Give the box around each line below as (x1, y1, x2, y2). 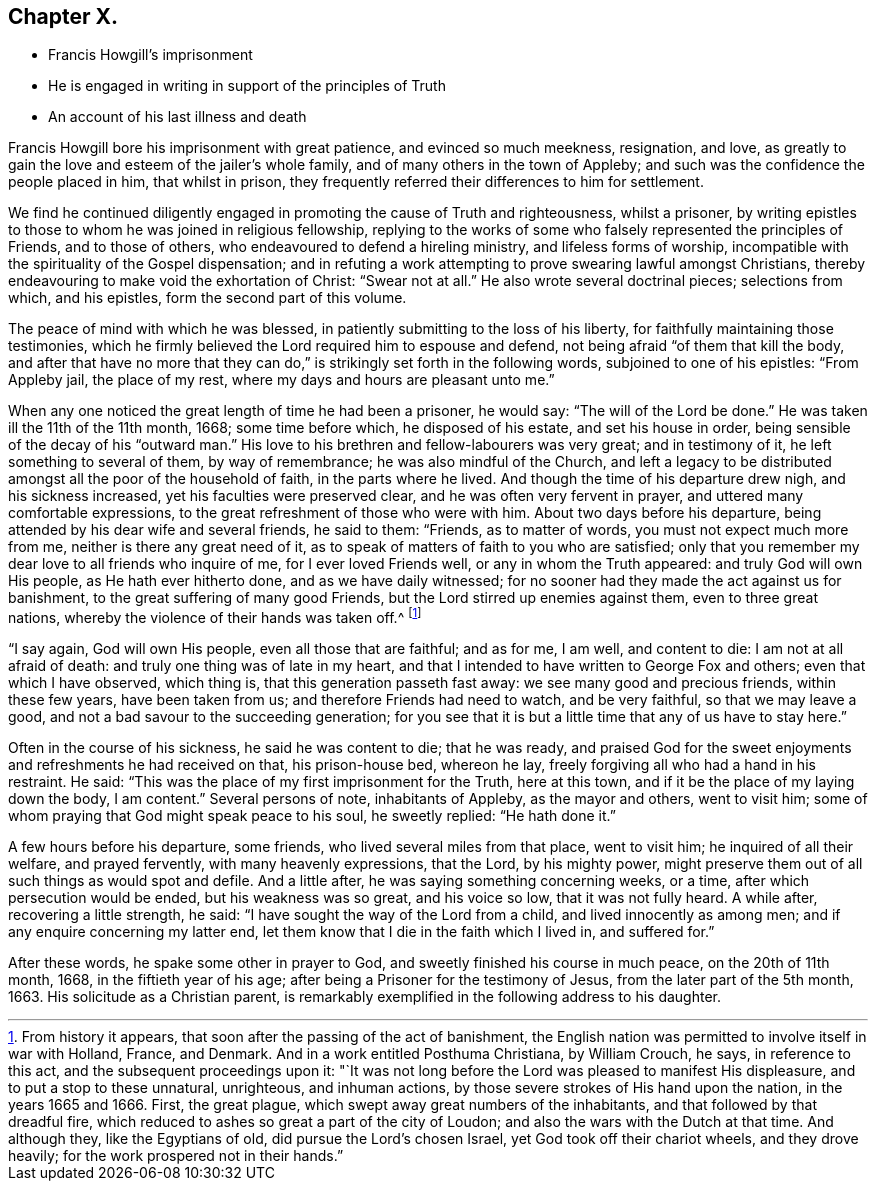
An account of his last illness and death (48, 108, 307, 126)
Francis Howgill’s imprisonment (48, 46, 253, 64)
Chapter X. (8, 4, 119, 29)
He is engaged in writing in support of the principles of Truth (48, 77, 446, 95)
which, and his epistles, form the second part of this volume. (8, 289, 407, 307)
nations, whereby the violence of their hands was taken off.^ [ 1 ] (8, 606, 422, 627)
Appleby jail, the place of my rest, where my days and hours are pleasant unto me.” (8, 371, 555, 389)
